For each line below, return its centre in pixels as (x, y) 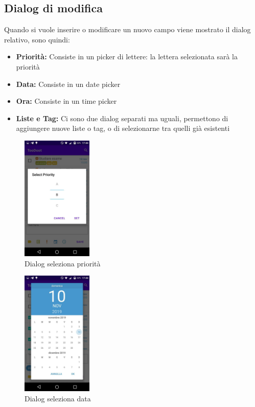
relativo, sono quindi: (37, 39)
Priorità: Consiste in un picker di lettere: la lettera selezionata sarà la (127, 56)
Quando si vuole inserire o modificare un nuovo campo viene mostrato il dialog (127, 29)
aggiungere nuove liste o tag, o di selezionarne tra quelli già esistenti (123, 128)
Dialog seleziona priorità (63, 263)
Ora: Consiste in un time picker (66, 101)
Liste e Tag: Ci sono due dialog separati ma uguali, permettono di (122, 118)
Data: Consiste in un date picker (68, 84)
